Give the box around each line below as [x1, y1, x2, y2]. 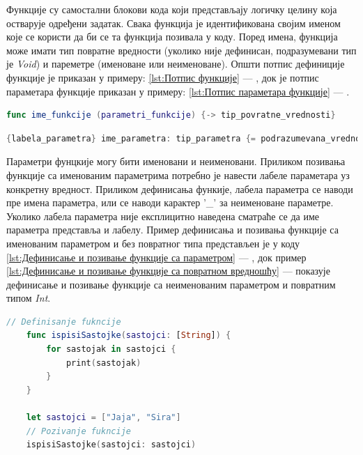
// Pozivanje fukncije [26, 426, 131, 436]
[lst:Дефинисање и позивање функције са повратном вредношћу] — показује [6, 263, 330, 278]
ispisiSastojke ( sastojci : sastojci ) [26, 440, 196, 450]
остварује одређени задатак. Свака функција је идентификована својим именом [6, 15, 341, 30]
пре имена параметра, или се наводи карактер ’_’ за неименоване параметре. [6, 195, 334, 210]
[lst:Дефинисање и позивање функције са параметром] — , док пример [6, 249, 307, 264]
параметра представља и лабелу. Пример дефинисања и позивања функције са [6, 222, 339, 237]
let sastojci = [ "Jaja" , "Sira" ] [26, 412, 181, 423]
